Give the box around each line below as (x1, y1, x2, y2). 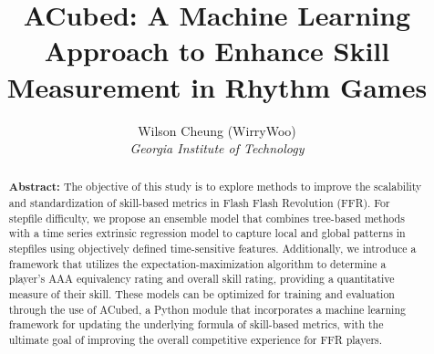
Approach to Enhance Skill (44, 32, 390, 69)
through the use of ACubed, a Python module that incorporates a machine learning (8, 301, 406, 317)
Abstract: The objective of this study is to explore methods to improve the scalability (8, 179, 422, 195)
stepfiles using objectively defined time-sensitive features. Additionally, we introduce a (8, 241, 417, 256)
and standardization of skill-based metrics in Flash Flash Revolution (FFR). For (8, 195, 390, 211)
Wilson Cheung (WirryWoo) (138, 120, 296, 140)
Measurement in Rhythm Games (6, 68, 428, 105)
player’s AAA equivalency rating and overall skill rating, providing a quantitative (8, 271, 395, 286)
